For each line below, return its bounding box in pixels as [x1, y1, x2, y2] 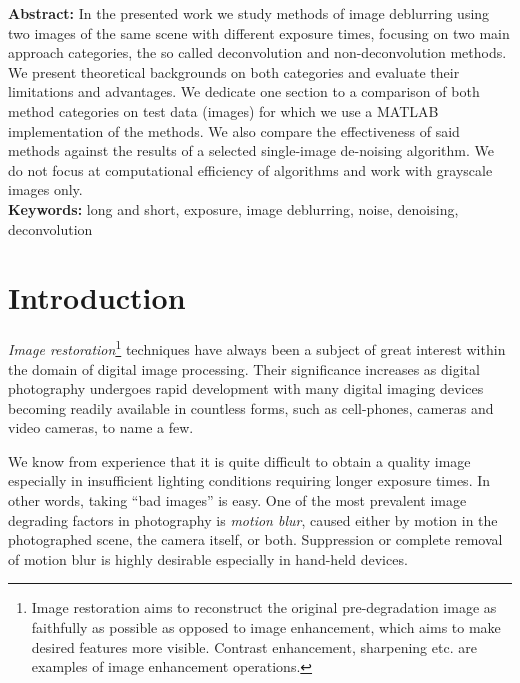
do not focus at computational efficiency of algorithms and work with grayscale [8, 159, 493, 180]
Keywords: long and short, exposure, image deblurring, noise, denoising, [8, 198, 459, 219]
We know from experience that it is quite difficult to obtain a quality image [8, 450, 471, 471]
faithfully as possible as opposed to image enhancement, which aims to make [31, 617, 501, 638]
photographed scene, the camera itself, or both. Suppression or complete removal [8, 529, 503, 550]
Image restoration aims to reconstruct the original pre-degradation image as [31, 597, 497, 618]
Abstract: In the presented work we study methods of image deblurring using [8, 3, 490, 23]
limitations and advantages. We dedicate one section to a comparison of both [8, 81, 480, 102]
